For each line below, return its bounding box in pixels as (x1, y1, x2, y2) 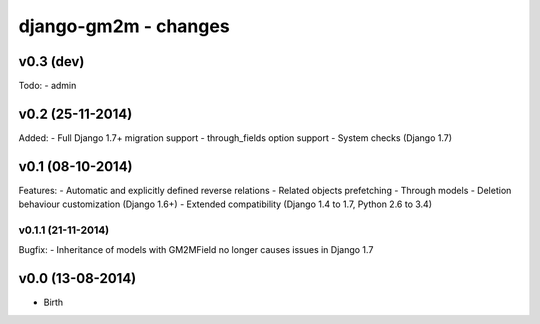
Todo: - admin (18, 80, 77, 92)
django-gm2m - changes (18, 15, 230, 37)
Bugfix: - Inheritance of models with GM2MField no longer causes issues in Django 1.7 (18, 244, 374, 256)
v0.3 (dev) (18, 53, 85, 70)
